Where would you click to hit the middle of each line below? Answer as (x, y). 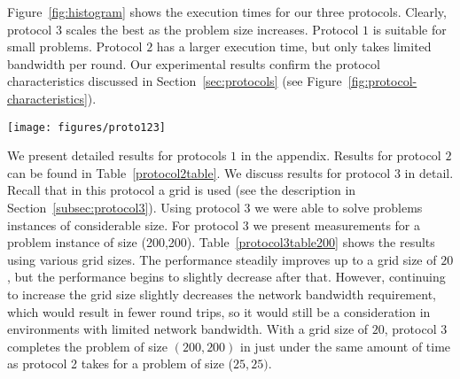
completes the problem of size (87, 346)
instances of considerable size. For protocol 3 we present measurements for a (214, 224)
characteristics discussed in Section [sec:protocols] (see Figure (175, 81)
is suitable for (409, 29)
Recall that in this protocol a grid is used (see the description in (182, 190)
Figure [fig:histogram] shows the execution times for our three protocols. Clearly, (227, 12)
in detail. (429, 172)
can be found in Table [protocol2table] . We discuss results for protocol (199, 172)
